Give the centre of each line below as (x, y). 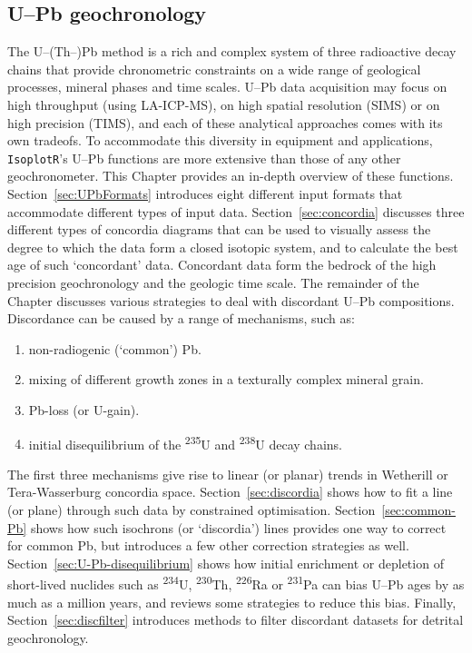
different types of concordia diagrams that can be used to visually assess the (219, 229)
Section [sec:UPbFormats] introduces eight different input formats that (205, 194)
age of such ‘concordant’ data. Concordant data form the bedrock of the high (222, 265)
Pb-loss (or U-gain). (84, 409)
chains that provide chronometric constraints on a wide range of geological (214, 69)
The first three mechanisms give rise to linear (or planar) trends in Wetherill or (228, 474)
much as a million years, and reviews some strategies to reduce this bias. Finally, (232, 602)
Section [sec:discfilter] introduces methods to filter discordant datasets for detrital (236, 620)
